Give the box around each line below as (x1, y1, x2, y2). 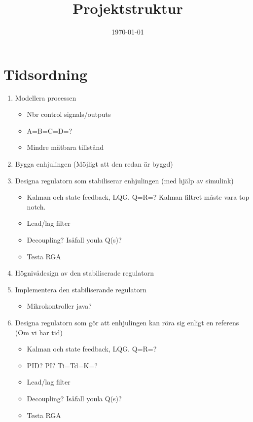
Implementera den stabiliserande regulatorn (15, 284, 147, 294)
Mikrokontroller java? (27, 301, 92, 311)
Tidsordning (3, 64, 88, 84)
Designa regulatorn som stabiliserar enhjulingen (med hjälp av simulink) (15, 175, 234, 185)
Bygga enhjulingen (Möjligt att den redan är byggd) (15, 159, 173, 169)
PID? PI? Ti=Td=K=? (27, 360, 98, 370)
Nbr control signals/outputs (27, 109, 111, 119)
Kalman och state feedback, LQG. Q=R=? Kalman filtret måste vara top (27, 192, 250, 202)
